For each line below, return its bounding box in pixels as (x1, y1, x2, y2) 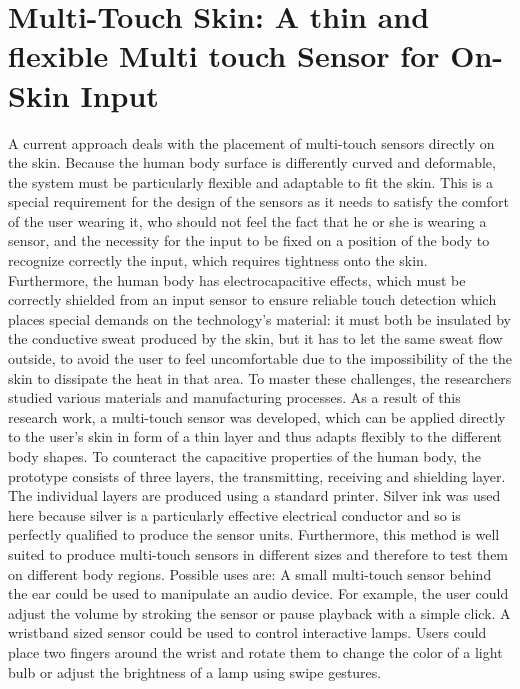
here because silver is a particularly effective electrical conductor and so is (8, 504, 461, 525)
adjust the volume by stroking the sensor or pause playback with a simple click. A (8, 602, 511, 623)
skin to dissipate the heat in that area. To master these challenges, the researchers (8, 367, 512, 388)
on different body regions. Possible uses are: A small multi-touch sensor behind (8, 563, 492, 584)
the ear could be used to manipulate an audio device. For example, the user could (8, 583, 509, 604)
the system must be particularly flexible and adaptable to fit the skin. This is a (8, 171, 494, 192)
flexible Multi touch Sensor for (8, 35, 440, 76)
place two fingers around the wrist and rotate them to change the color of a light (8, 641, 503, 662)
